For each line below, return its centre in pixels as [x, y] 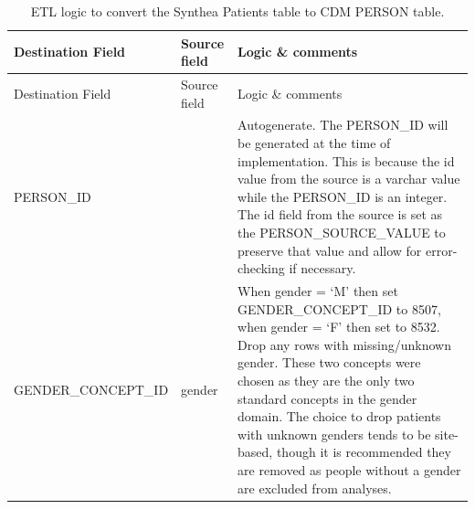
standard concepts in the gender [327, 398]
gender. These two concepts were [329, 362]
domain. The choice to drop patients [339, 416]
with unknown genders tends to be [334, 434]
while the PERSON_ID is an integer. [343, 196]
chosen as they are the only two [326, 381]
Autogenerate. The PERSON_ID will [343, 125]
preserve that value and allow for [330, 250]
